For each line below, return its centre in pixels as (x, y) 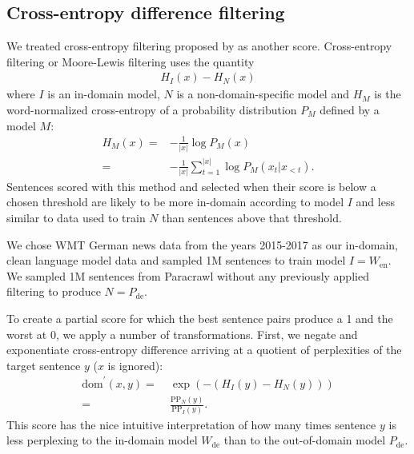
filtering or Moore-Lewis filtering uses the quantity (131, 61)
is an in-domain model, (104, 94)
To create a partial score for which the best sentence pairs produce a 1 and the (200, 318)
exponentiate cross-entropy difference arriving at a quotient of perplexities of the (204, 350)
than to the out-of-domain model (305, 440)
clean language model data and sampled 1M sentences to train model (176, 260)
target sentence (44, 365)
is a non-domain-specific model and (263, 94)
